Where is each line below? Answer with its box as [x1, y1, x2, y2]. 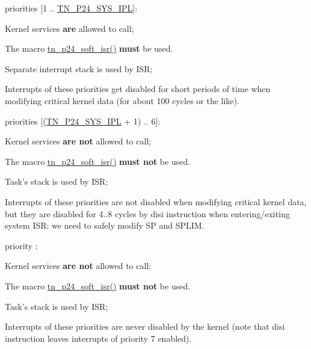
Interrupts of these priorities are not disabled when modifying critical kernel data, [5, 195, 307, 208]
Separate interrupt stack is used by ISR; [5, 62, 153, 75]
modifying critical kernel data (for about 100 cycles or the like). [5, 94, 239, 107]
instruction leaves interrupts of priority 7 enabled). [5, 332, 192, 344]
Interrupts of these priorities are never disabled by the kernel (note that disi [5, 320, 285, 333]
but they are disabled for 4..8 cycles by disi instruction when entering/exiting [5, 207, 290, 220]
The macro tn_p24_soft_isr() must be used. [5, 42, 173, 55]
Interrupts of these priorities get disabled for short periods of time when [5, 82, 271, 95]
